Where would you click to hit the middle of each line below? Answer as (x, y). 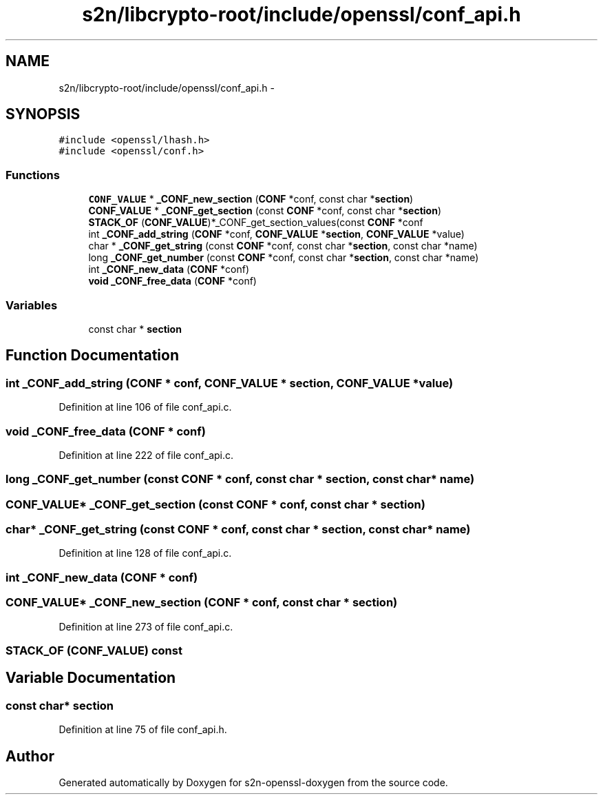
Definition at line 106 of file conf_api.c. (145, 407)
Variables (32, 305)
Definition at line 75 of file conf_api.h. (143, 730)
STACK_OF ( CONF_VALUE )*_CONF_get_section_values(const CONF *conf (256, 223)
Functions (33, 175)
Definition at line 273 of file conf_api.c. (146, 626)
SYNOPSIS (43, 114)
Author (30, 756)
